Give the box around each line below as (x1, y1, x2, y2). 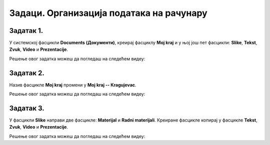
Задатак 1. (9, 26, 43, 35)
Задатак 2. (9, 69, 44, 77)
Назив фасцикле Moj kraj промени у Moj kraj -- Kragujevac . (9, 82, 136, 88)
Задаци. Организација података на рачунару (9, 7, 207, 18)
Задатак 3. (9, 104, 44, 112)
